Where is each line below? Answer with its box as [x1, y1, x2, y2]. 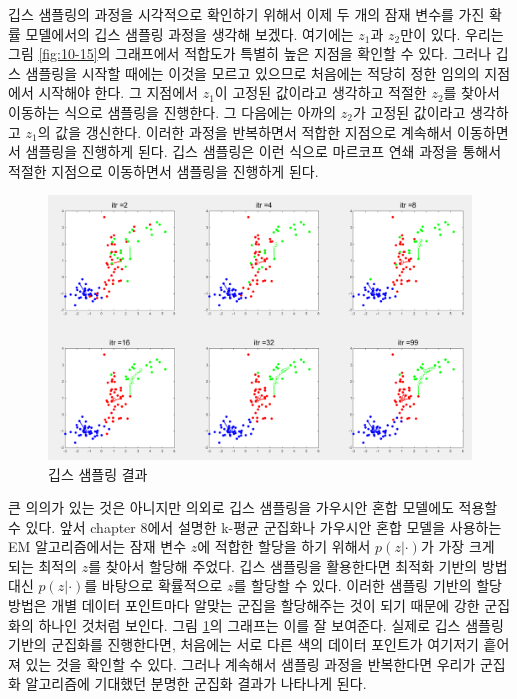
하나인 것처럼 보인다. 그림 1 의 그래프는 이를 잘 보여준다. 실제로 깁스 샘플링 [38, 614, 504, 635]
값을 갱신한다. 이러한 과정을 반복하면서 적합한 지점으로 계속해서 [55, 121, 453, 142]
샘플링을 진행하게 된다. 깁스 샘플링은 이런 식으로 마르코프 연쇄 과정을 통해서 [25, 141, 502, 162]
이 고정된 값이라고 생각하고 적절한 [214, 82, 427, 103]
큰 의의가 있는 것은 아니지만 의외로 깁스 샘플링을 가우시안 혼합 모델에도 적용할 [8, 497, 498, 518]
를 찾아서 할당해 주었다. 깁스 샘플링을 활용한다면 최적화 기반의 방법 [88, 555, 508, 576]
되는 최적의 [8, 555, 78, 576]
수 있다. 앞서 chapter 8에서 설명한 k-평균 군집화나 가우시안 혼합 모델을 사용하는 [8, 516, 502, 537]
